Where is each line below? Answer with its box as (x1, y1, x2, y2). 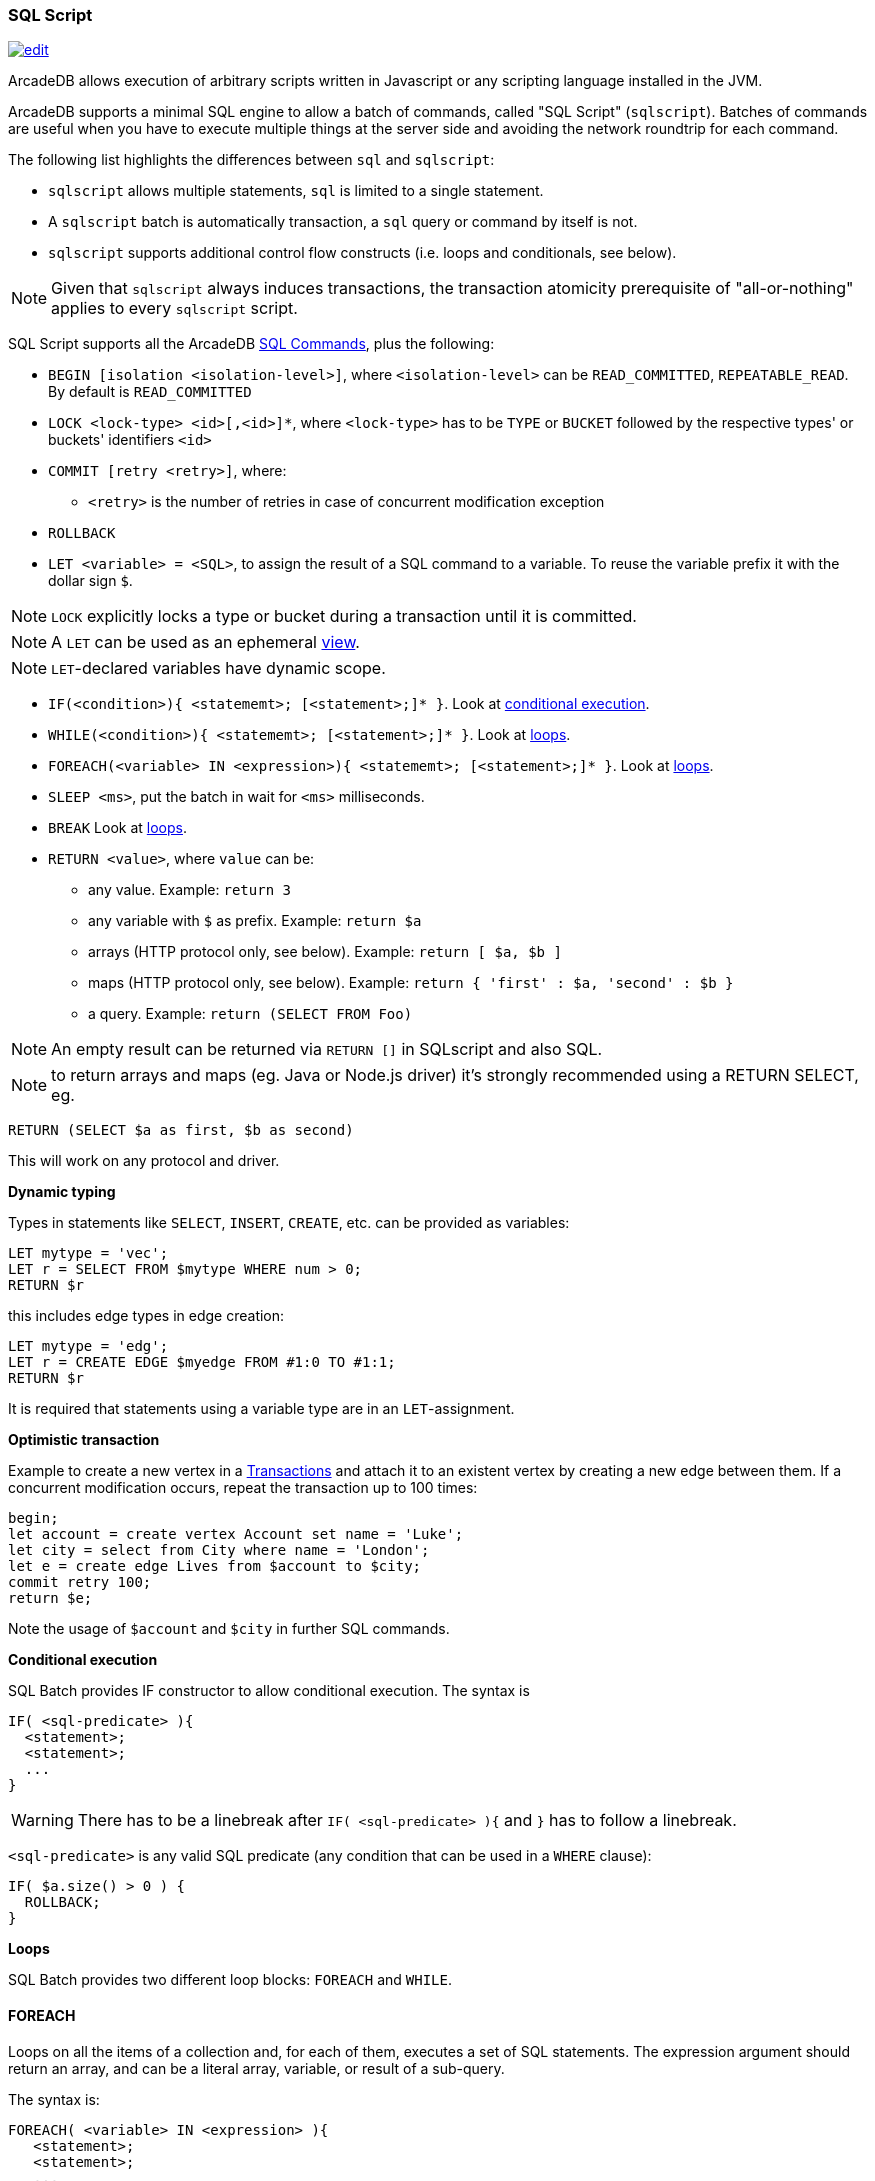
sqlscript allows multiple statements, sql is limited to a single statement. (48, 182, 544, 200)
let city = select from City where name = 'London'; (8, 1542, 430, 1559)
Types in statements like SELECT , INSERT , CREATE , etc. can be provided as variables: (8, 1214, 570, 1232)
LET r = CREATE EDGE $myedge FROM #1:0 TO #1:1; (8, 1354, 396, 1371)
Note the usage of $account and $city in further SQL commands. (8, 1620, 450, 1638)
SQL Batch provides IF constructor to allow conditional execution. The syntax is (8, 1682, 530, 1700)
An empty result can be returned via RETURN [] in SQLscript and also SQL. (51, 1039, 603, 1060)
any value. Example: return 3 (88, 881, 291, 899)
